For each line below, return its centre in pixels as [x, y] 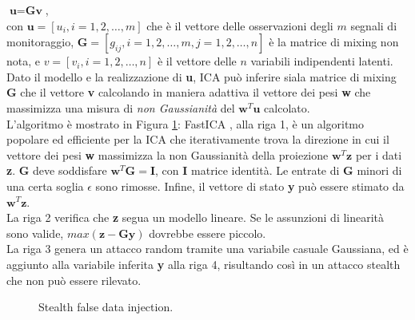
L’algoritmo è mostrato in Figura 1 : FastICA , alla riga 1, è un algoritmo [186, 123]
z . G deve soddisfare [57, 170]
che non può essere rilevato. [74, 280]
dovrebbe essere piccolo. [207, 233]
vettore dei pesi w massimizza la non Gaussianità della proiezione [168, 154]
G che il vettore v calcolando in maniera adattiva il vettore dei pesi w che [189, 92]
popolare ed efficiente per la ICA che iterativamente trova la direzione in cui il [198, 139]
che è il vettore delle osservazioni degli [240, 25]
